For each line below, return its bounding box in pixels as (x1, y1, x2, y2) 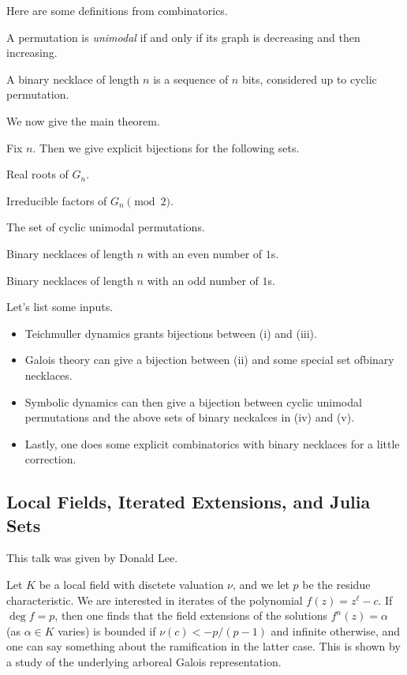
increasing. (6, 44, 58, 61)
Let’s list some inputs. (6, 298, 114, 315)
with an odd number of (147, 272, 259, 288)
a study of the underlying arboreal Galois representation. (6, 654, 282, 670)
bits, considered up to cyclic (241, 70, 377, 87)
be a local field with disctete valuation (39, 576, 224, 593)
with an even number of (147, 245, 263, 261)
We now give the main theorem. (6, 112, 160, 129)
